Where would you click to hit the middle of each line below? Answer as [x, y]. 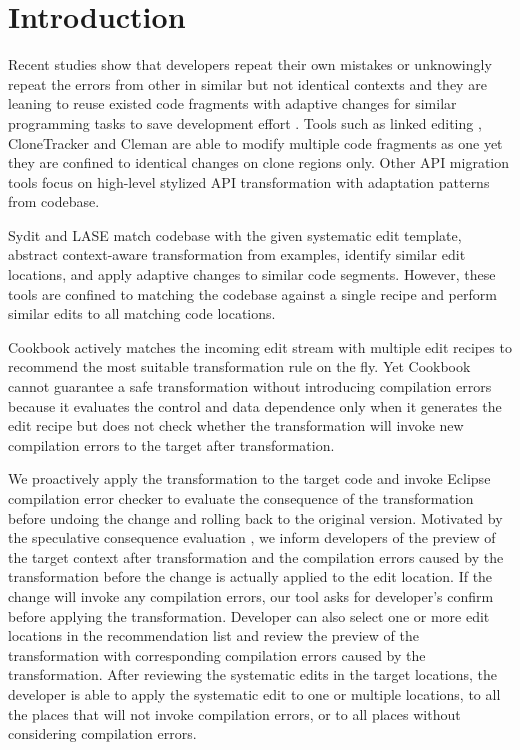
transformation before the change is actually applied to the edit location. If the [250, 576]
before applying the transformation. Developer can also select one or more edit [249, 615]
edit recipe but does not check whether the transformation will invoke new [236, 425]
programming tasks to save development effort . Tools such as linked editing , [245, 122]
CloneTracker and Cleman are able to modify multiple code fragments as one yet [255, 142]
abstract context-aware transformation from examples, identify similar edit [237, 254]
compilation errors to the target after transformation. [171, 444]
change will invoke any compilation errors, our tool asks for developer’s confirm [251, 595]
